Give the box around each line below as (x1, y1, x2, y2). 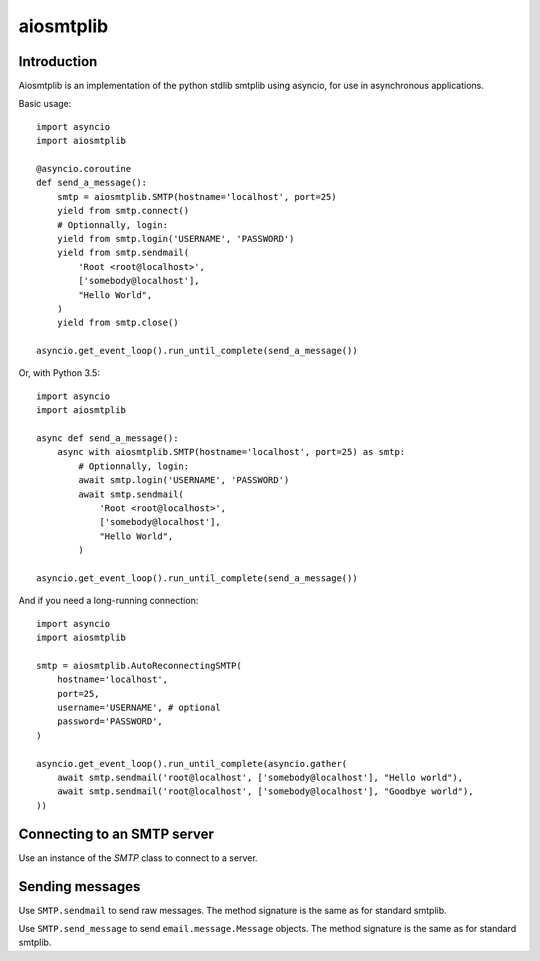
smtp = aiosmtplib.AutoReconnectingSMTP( (36, 660, 242, 671)
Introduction (18, 53, 98, 70)
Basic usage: (18, 98, 72, 110)
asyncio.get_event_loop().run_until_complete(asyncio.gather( (36, 758, 348, 769)
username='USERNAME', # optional (56, 702, 222, 714)
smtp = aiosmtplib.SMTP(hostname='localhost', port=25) (56, 191, 337, 202)
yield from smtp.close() (56, 317, 179, 329)
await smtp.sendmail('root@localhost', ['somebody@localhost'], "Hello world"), (56, 772, 464, 784)
